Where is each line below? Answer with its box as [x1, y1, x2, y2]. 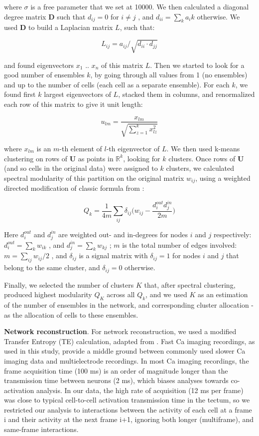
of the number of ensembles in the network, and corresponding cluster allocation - [4, 299, 254, 310]
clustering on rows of [4, 153, 68, 163]
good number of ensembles [4, 69, 85, 80]
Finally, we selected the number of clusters [4, 279, 134, 290]
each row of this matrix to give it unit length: [4, 98, 143, 109]
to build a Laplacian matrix [28, 22, 113, 32]
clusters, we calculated [166, 163, 235, 173]
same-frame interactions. [4, 424, 79, 435]
